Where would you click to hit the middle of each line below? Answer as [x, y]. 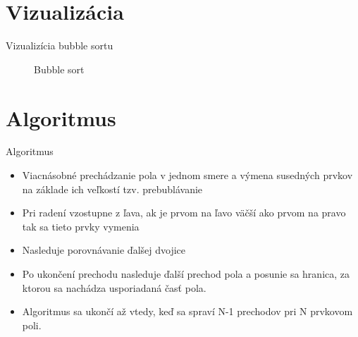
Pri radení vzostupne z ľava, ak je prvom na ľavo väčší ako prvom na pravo [184, 213]
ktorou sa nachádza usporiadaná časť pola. [114, 287]
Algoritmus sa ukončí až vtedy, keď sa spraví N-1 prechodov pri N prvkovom [187, 311]
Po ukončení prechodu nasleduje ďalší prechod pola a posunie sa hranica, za [186, 274]
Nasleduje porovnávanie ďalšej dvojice [104, 250]
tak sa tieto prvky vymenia [81, 226]
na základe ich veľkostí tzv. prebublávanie [112, 189]
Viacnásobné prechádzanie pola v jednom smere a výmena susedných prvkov [187, 175]
